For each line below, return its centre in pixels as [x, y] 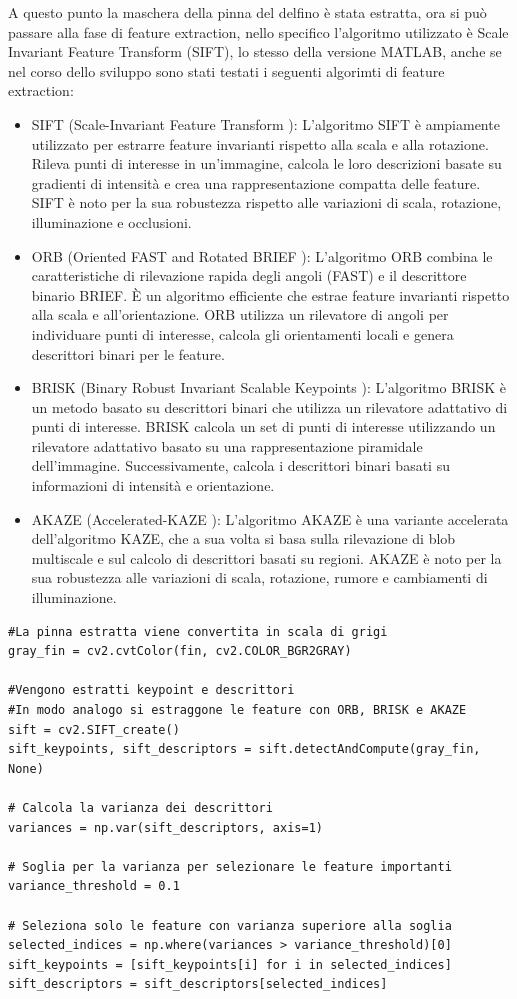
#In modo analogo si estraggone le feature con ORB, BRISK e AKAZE [237, 710]
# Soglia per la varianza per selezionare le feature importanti [230, 866]
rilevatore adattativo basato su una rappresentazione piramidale [227, 445]
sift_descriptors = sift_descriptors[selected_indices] [198, 984]
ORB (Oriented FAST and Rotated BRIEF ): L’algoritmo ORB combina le [262, 255]
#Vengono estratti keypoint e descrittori [151, 690]
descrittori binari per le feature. [128, 353]
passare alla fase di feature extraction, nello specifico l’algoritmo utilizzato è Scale [258, 31]
